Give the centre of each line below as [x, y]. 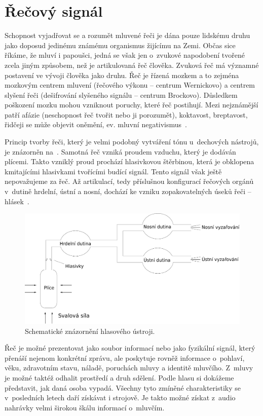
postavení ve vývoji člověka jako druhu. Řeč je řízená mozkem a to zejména [122, 75]
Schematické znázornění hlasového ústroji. [90, 331]
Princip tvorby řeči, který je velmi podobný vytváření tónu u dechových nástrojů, [132, 142]
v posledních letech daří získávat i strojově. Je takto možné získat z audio [120, 398]
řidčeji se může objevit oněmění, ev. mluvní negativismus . [96, 124]
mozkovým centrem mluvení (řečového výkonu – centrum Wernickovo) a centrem [130, 85]
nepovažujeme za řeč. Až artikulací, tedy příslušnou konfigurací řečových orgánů [129, 181]
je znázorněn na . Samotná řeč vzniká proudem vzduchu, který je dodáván [120, 151]
